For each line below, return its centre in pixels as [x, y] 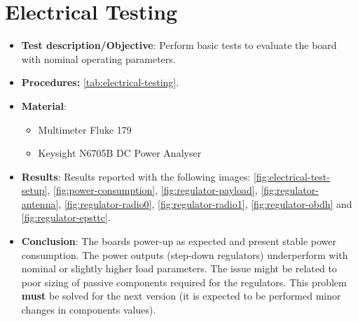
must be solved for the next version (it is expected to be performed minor [181, 296]
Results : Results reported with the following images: [136, 176]
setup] [34, 190]
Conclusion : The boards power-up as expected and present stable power [179, 241]
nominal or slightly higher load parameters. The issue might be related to [179, 268]
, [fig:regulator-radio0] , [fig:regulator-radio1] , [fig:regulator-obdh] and [205, 203]
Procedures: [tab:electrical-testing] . [100, 82]
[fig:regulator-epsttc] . [66, 217]
